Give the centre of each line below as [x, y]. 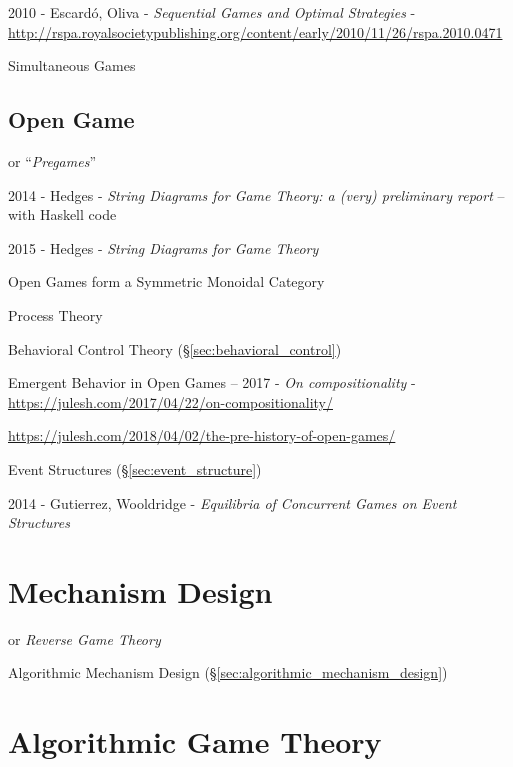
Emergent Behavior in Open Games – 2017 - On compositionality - [212, 382]
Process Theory [55, 314]
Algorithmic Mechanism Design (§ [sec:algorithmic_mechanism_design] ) [228, 672]
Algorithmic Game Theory [195, 741]
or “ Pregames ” [52, 160]
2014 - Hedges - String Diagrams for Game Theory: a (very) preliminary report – [256, 194]
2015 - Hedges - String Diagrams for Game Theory [163, 247]
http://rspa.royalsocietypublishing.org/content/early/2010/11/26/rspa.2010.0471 [255, 31]
